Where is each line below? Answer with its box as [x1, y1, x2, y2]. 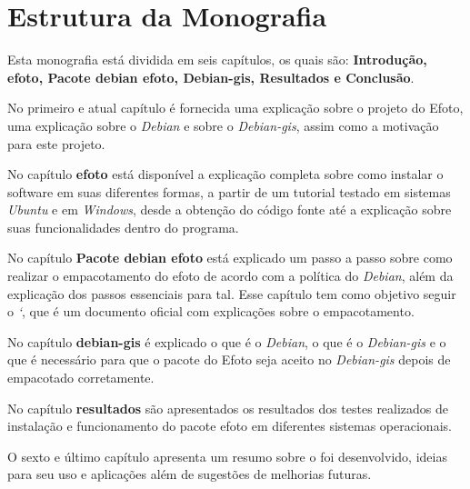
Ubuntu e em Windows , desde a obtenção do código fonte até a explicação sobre [7, 200, 452, 219]
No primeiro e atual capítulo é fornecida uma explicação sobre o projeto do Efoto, [7, 98, 464, 117]
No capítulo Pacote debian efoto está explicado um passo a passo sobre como [7, 248, 453, 267]
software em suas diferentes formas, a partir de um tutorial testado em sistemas [7, 182, 451, 201]
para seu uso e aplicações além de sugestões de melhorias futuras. [7, 464, 372, 484]
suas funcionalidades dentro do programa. [7, 217, 239, 236]
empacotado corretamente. [7, 368, 155, 387]
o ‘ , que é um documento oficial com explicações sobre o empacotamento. [7, 302, 415, 321]
